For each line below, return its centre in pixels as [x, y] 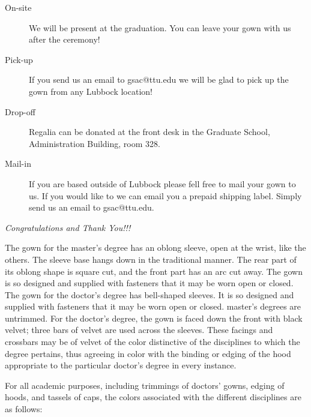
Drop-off [20, 111]
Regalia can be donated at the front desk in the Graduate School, [149, 132]
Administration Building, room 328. [95, 143]
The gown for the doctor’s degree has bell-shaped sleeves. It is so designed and [149, 294]
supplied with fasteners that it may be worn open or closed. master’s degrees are [153, 306]
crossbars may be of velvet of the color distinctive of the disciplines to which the [152, 342]
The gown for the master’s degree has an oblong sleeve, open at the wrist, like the [155, 247]
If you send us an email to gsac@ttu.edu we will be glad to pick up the [159, 79]
